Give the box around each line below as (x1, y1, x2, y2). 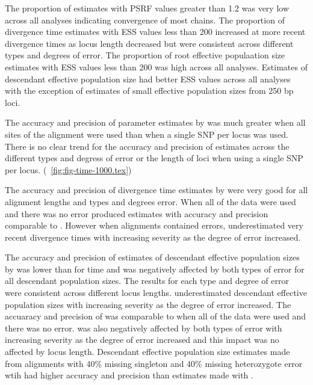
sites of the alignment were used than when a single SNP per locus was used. (5, 128, 288, 140)
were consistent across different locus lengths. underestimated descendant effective (5, 286, 307, 299)
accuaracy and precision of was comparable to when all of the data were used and (5, 310, 306, 322)
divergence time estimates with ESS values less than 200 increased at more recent (5, 25, 306, 38)
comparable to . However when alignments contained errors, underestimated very (5, 219, 303, 232)
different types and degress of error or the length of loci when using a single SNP (5, 152, 303, 164)
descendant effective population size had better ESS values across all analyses (5, 72, 291, 85)
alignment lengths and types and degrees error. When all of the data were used (5, 195, 296, 208)
